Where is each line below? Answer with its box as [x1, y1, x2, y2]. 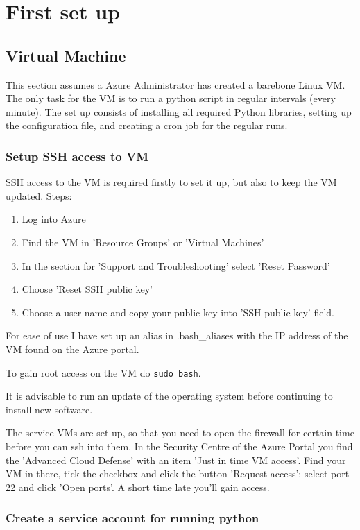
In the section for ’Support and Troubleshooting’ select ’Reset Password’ [22, 258, 330, 273]
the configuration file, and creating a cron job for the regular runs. [6, 118, 288, 132]
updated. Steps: [6, 188, 72, 203]
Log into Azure [22, 212, 86, 226]
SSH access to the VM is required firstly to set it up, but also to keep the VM [6, 175, 337, 189]
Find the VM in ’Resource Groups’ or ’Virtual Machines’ [22, 234, 264, 249]
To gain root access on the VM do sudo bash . [6, 365, 201, 379]
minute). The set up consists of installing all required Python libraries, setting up [6, 104, 352, 119]
